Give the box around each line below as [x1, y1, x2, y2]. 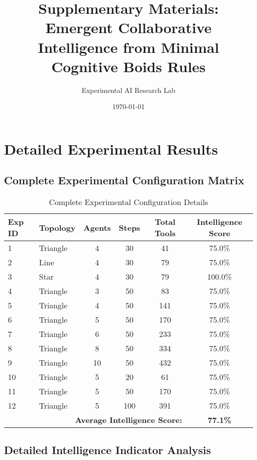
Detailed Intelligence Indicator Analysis [4, 442, 211, 457]
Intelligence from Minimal [38, 37, 219, 57]
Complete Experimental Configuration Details [49, 196, 208, 208]
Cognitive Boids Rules [51, 56, 206, 76]
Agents [83, 221, 111, 233]
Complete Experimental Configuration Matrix [4, 172, 245, 188]
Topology [39, 221, 76, 233]
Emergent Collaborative [45, 17, 212, 38]
